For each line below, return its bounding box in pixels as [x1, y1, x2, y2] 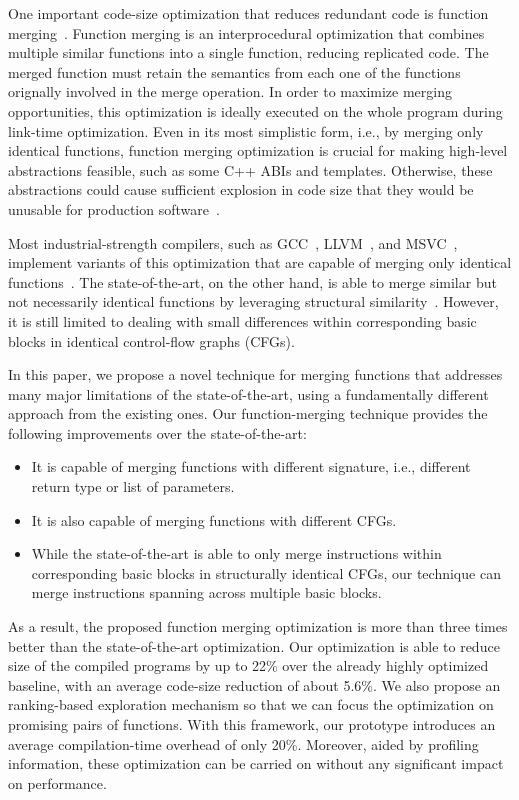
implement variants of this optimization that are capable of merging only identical [8, 252, 512, 273]
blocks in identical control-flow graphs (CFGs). [8, 330, 295, 351]
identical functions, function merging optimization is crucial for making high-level [8, 140, 508, 161]
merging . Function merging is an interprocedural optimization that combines [8, 22, 485, 43]
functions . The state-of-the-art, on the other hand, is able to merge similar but [8, 271, 497, 292]
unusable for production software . [8, 198, 220, 219]
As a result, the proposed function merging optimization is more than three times [8, 616, 508, 637]
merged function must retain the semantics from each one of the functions [8, 61, 461, 82]
